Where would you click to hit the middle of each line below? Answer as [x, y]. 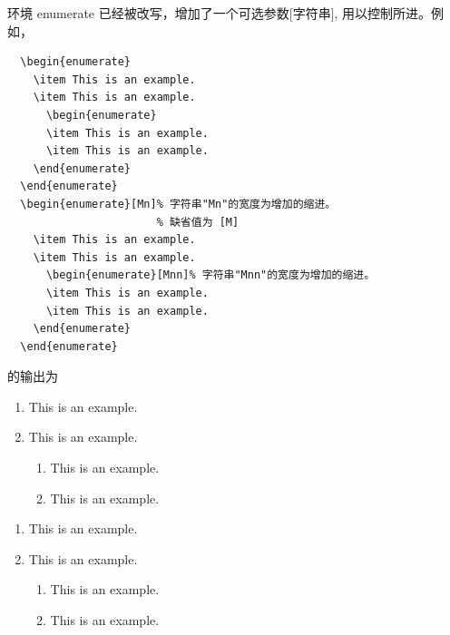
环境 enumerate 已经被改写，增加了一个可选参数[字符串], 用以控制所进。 [220, 13]
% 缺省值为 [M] [198, 222]
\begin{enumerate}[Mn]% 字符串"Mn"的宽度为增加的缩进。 [178, 204]
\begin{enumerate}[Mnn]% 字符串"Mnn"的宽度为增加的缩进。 [210, 275]
